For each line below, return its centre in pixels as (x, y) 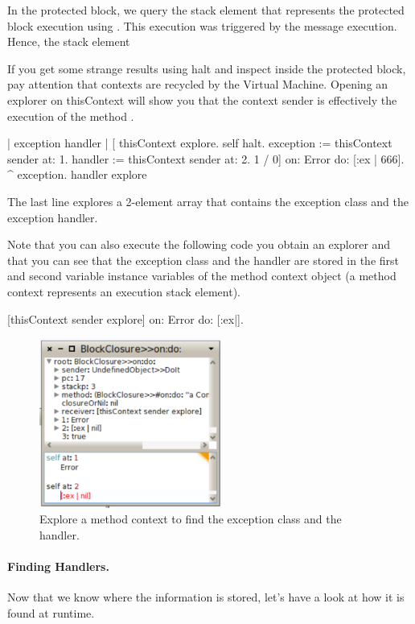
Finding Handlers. (58, 566)
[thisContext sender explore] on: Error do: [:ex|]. (125, 318)
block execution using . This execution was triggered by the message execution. (202, 25)
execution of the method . (71, 116)
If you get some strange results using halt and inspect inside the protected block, (207, 68)
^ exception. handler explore (77, 174)
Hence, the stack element (69, 41)
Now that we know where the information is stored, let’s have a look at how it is (206, 597)
